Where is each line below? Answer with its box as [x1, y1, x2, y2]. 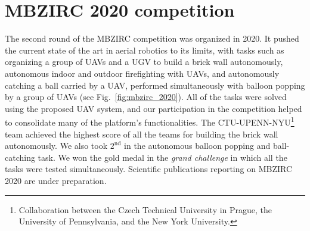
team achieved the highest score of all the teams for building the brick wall [5, 127, 278, 140]
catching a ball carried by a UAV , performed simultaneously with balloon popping [5, 79, 305, 91]
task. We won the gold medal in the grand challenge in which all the [38, 151, 287, 163]
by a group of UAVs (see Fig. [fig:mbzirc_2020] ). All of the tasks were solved [5, 90, 287, 103]
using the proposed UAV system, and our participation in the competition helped [5, 102, 302, 114]
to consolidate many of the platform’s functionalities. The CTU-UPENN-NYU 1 [5, 114, 294, 128]
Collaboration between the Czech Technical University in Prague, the [18, 203, 272, 216]
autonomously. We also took [5, 139, 108, 152]
